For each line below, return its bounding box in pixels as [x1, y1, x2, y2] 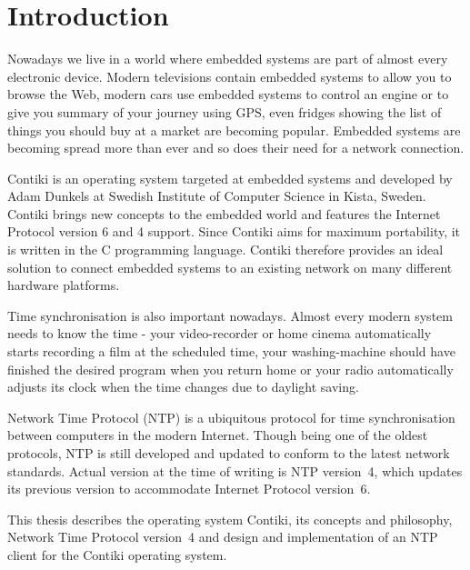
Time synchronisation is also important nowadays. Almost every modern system [7, 305, 453, 325]
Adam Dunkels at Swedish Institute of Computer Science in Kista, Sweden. [7, 186, 426, 205]
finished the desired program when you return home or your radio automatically [7, 359, 454, 378]
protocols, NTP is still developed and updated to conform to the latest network [7, 444, 450, 462]
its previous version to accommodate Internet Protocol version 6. [7, 479, 371, 498]
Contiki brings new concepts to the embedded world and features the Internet [7, 204, 441, 223]
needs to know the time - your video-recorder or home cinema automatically [7, 324, 432, 343]
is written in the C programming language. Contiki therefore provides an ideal [7, 240, 444, 259]
